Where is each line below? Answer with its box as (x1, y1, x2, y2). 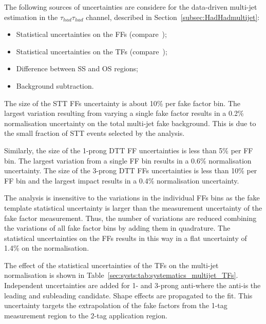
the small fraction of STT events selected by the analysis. (4, 128, 185, 138)
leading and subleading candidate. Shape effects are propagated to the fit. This (4, 290, 253, 300)
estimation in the (4, 11, 58, 22)
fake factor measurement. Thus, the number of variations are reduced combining (4, 212, 257, 223)
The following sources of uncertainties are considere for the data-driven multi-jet (4, 2, 257, 12)
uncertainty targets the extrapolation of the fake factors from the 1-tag (4, 300, 227, 311)
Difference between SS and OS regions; (16, 63, 138, 74)
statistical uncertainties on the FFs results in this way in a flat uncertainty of (4, 232, 247, 243)
